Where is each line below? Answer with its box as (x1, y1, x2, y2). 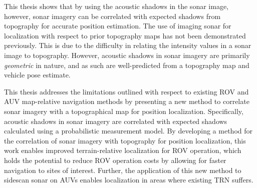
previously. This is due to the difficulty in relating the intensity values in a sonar (4, 40, 251, 50)
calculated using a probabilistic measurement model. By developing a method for (4, 125, 252, 136)
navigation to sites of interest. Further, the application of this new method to (4, 164, 241, 175)
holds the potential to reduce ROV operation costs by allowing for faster (4, 154, 226, 165)
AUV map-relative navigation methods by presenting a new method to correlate (4, 96, 249, 106)
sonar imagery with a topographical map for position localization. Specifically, (4, 105, 243, 116)
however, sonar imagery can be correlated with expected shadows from (4, 10, 221, 21)
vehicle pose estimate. (4, 69, 71, 80)
